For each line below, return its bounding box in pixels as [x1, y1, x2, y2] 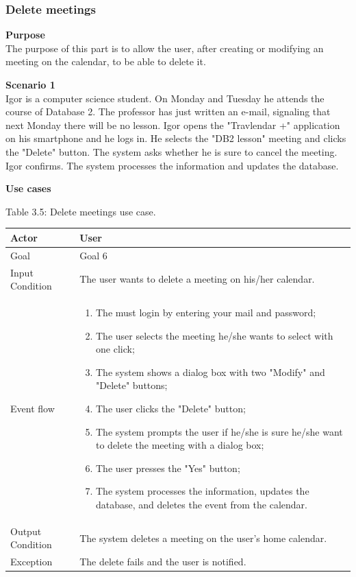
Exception [10, 554, 53, 569]
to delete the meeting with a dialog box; [96, 438, 264, 452]
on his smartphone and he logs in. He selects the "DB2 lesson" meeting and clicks [5, 131, 346, 145]
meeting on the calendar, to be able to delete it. [5, 54, 206, 69]
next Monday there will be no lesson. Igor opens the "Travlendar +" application [5, 117, 340, 132]
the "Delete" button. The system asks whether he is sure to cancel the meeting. [5, 144, 338, 158]
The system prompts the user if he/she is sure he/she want [96, 424, 343, 438]
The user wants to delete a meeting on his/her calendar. [79, 272, 315, 286]
